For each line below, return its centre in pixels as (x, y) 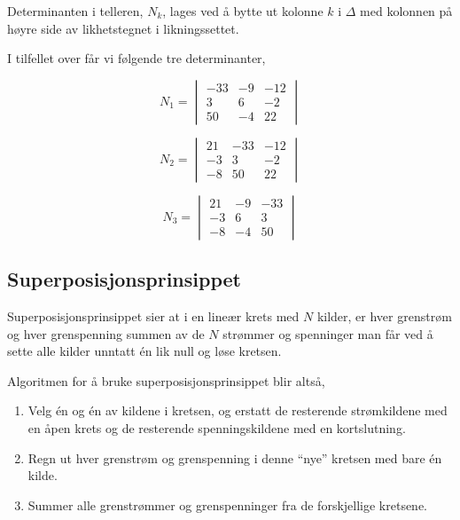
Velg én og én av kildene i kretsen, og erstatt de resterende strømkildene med (238, 410)
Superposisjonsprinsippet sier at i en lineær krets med (153, 315)
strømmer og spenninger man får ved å (328, 333)
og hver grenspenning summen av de (106, 333)
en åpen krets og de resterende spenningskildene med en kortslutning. (217, 427)
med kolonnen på (406, 11)
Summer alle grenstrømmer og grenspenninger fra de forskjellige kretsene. (228, 504)
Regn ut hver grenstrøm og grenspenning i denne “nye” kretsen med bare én (235, 457)
